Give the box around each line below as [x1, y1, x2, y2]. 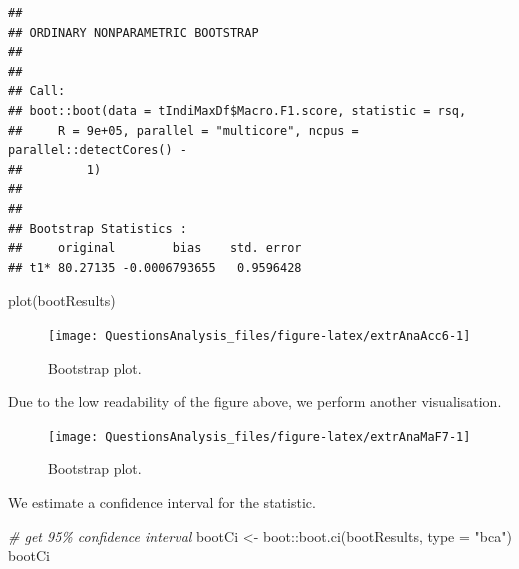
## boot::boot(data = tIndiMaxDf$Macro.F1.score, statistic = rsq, [8, 103, 467, 118]
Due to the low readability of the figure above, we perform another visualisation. [8, 391, 502, 412]
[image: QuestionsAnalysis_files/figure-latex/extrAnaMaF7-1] [48, 429, 471, 444]
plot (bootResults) [8, 290, 116, 311]
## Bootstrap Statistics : [8, 221, 187, 236]
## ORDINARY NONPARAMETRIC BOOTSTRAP [8, 25, 259, 40]
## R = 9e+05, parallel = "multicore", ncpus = [8, 123, 359, 138]
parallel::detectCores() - [8, 143, 187, 158]
